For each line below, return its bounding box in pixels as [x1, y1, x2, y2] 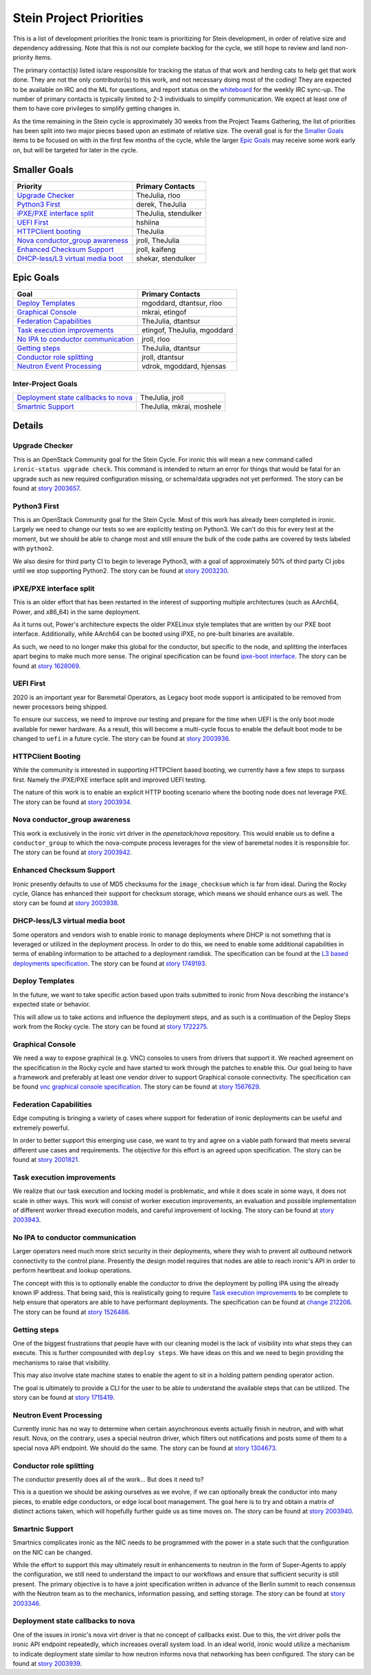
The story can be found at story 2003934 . [12, 797, 132, 806]
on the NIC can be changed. [12, 1548, 93, 1556]
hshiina [136, 217, 159, 227]
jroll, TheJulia [136, 236, 180, 245]
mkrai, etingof [142, 308, 187, 317]
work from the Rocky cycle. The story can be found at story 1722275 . [12, 1023, 209, 1031]
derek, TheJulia [136, 199, 187, 209]
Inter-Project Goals [12, 378, 78, 388]
